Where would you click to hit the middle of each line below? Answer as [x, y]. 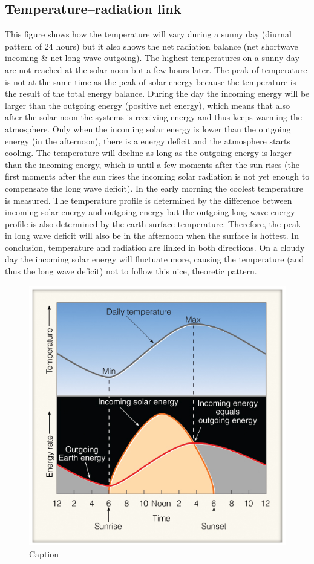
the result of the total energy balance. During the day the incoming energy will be [157, 93]
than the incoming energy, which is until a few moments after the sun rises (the [152, 164]
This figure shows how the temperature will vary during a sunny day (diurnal [148, 34]
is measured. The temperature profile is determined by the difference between [149, 200]
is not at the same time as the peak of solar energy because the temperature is [151, 81]
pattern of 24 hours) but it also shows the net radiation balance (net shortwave [152, 46]
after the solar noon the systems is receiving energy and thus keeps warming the [154, 117]
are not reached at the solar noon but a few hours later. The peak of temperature [156, 69]
